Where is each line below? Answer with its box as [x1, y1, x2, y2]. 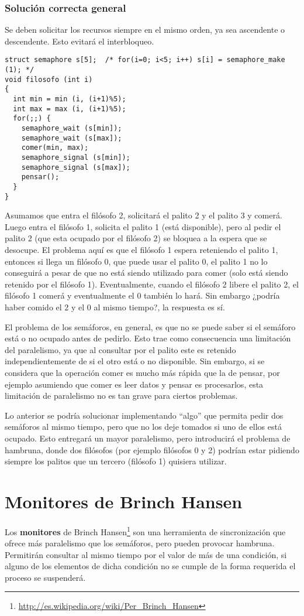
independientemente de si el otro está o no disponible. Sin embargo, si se [5, 355, 265, 367]
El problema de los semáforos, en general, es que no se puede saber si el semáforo [5, 320, 296, 333]
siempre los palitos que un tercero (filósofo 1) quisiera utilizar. [5, 455, 227, 467]
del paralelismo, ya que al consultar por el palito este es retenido [5, 343, 236, 355]
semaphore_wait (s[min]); [21, 124, 122, 132]
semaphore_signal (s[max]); [21, 163, 130, 172]
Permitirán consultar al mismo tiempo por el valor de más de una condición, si [5, 548, 287, 560]
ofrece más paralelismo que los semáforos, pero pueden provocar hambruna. [5, 537, 275, 549]
